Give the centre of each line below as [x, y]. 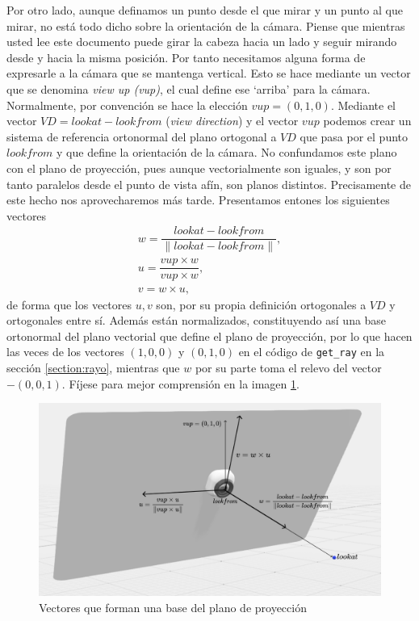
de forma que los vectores [69, 304]
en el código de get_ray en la [312, 352]
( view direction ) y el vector [232, 121]
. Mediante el [363, 105]
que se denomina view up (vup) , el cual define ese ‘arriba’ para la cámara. [189, 88]
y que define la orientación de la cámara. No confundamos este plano [227, 152]
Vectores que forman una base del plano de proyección [173, 608]
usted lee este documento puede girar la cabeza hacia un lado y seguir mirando [202, 42]
